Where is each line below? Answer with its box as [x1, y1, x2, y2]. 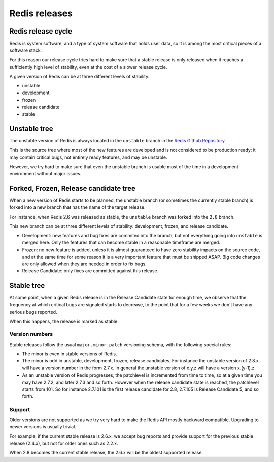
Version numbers [9, 331, 53, 338]
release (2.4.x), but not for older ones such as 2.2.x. [9, 440, 118, 446]
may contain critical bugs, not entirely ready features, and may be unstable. [9, 154, 167, 160]
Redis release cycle [9, 27, 72, 36]
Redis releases [9, 8, 73, 19]
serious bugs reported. [9, 309, 57, 315]
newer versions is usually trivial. [9, 423, 76, 429]
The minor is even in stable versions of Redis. [22, 351, 117, 357]
